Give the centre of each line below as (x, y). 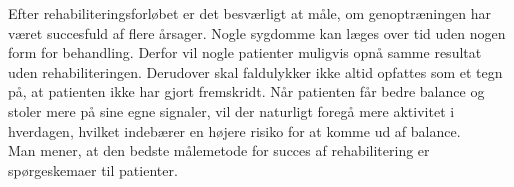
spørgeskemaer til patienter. (93, 169)
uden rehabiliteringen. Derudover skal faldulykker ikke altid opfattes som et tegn (255, 71)
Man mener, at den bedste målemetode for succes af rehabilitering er (219, 150)
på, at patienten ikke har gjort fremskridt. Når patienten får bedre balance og (246, 91)
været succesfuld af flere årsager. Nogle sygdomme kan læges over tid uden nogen (257, 32)
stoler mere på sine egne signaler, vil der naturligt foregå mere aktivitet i (231, 110)
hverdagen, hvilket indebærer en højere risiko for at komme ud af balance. (234, 130)
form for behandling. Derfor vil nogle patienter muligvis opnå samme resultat (245, 52)
